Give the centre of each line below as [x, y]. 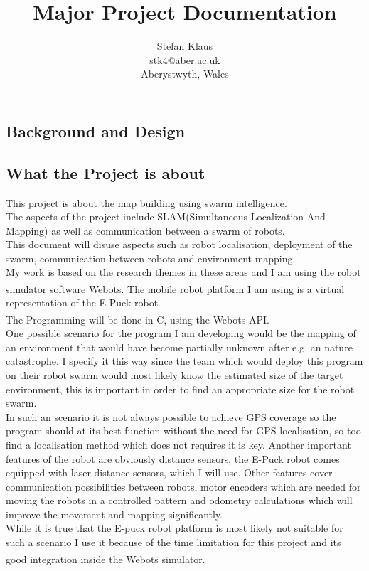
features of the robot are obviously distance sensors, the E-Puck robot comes [173, 458]
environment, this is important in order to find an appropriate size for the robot [180, 389]
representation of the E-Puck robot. [83, 303]
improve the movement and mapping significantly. [114, 514]
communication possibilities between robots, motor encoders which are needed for [183, 486]
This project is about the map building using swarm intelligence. [146, 202]
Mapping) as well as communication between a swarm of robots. [145, 230]
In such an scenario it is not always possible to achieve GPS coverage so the [171, 416]
